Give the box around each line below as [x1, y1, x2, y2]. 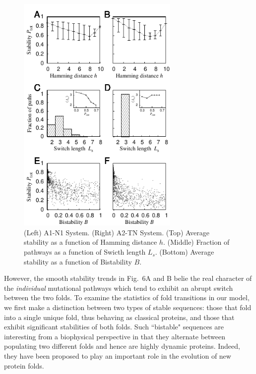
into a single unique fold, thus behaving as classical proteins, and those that [4, 312, 235, 322]
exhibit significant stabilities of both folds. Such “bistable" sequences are [4, 321, 224, 332]
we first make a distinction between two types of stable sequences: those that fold [4, 302, 252, 313]
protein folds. [4, 360, 44, 371]
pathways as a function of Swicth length [24, 247, 146, 257]
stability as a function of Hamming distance [24, 237, 157, 247]
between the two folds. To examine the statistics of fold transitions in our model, [4, 292, 250, 303]
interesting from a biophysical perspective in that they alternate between [4, 331, 226, 341]
